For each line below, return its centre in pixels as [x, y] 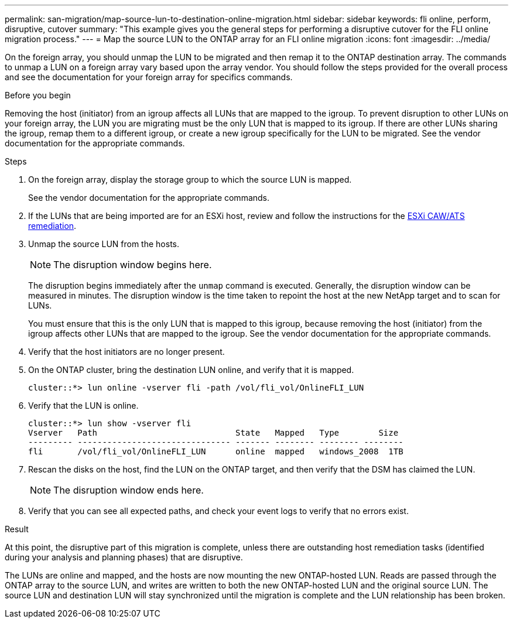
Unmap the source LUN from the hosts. [104, 244]
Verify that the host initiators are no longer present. [126, 352]
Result [17, 529]
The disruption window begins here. [133, 265]
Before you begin [38, 95]
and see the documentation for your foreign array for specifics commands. [149, 77]
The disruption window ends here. [129, 490]
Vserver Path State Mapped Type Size [213, 433]
